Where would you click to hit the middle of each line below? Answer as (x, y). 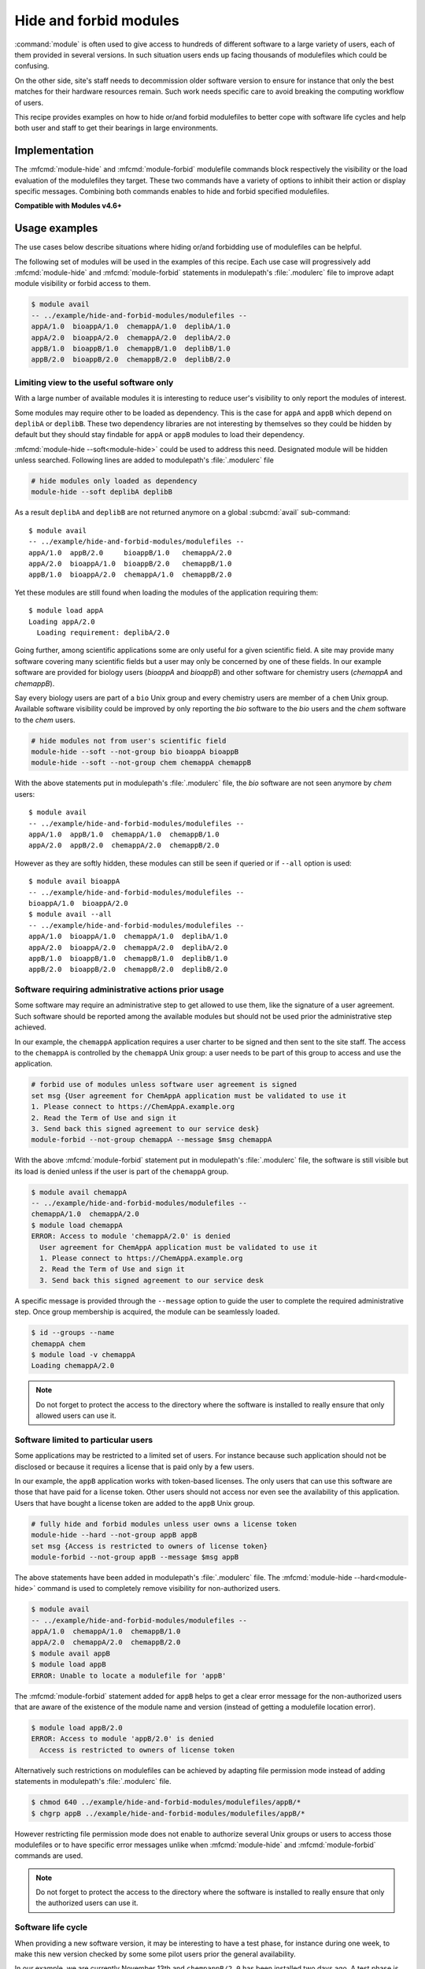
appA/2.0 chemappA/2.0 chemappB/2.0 (106, 1643)
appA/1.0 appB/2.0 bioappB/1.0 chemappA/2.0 (130, 553)
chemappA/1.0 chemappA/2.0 (85, 1214)
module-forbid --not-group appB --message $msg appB (135, 1557)
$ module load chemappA (77, 1225)
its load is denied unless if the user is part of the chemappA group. (122, 1171)
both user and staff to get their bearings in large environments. (116, 128)
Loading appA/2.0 (62, 621)
